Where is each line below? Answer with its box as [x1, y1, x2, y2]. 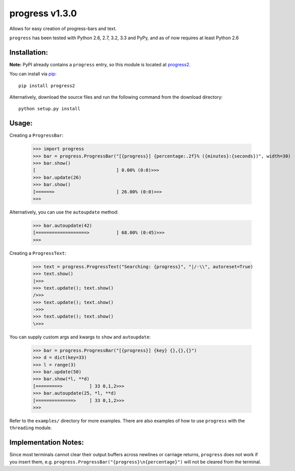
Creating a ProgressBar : [9, 133, 64, 139]
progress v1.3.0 [9, 8, 77, 19]
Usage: [9, 119, 33, 127]
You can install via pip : [9, 71, 57, 77]
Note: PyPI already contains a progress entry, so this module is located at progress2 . [9, 61, 191, 67]
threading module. [9, 425, 52, 431]
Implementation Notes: [9, 438, 84, 447]
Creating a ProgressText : [9, 250, 66, 256]
